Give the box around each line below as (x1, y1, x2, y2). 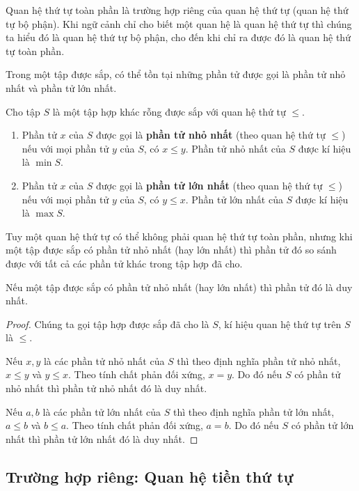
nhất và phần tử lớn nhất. (6, 80, 117, 95)
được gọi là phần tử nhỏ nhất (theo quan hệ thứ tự (96, 127, 326, 142)
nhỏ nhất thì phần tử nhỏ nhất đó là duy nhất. (6, 381, 207, 396)
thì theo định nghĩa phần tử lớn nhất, (173, 404, 335, 419)
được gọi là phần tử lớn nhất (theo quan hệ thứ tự (96, 178, 323, 192)
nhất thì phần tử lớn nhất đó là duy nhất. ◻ (6, 431, 198, 446)
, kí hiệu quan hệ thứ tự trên (218, 316, 342, 331)
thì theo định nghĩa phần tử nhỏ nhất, (177, 353, 341, 368)
